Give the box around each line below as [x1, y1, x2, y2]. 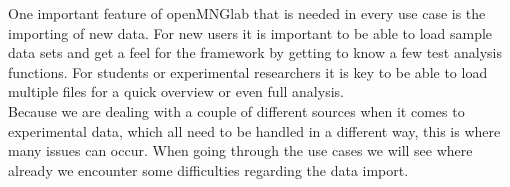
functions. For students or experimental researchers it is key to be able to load [8, 61, 488, 82]
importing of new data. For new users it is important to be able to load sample [8, 22, 493, 43]
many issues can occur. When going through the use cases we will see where [8, 140, 473, 161]
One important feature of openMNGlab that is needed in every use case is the [8, 3, 486, 23]
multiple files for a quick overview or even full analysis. [8, 81, 344, 102]
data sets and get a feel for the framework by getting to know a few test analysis [8, 42, 502, 63]
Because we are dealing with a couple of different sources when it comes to [8, 100, 465, 121]
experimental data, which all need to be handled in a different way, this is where [8, 120, 501, 141]
